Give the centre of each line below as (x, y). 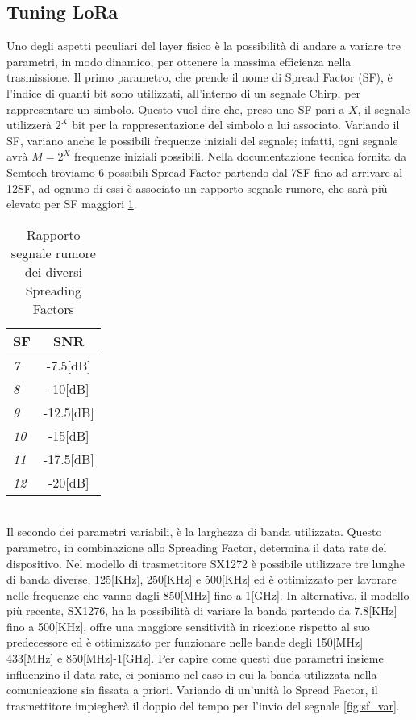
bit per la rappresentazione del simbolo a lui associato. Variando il (236, 125)
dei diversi (53, 271)
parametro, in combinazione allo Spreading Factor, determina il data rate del (197, 547)
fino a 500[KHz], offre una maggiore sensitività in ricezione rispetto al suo (188, 626)
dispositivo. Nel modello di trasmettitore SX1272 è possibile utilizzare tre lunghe (206, 563)
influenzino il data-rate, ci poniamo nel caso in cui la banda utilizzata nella (192, 674)
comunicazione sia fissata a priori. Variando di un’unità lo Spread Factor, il (192, 690)
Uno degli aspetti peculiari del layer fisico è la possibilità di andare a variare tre (204, 46)
